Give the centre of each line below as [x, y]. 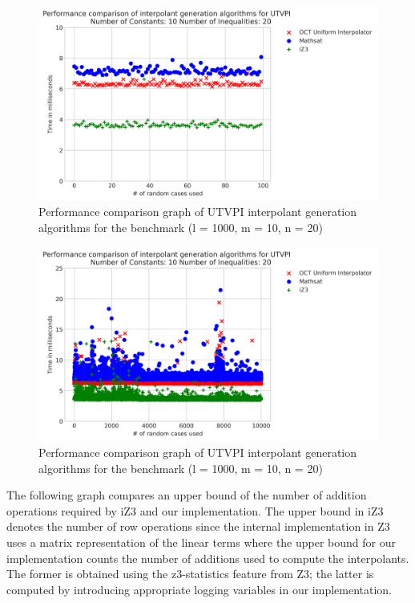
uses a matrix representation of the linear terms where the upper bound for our [201, 542]
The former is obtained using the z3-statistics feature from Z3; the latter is [190, 574]
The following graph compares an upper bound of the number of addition [187, 495]
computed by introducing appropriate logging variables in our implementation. [199, 589]
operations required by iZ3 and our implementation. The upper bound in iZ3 [195, 510]
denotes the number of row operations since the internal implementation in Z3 [198, 526]
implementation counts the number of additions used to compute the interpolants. [208, 558]
